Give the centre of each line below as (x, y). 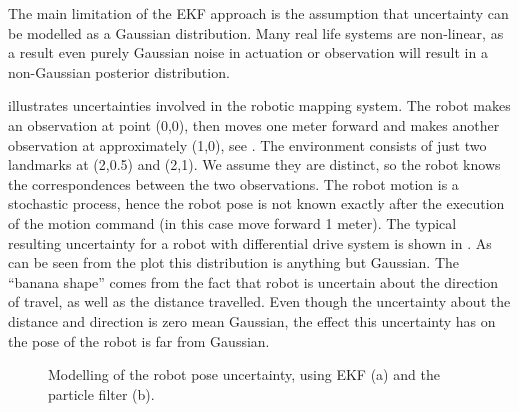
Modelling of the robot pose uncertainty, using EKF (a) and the (244, 374)
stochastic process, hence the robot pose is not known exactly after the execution (256, 203)
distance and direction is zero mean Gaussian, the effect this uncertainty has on (252, 320)
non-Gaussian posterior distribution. (119, 71)
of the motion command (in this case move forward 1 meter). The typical (232, 222)
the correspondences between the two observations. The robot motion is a (233, 183)
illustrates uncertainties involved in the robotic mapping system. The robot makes (259, 105)
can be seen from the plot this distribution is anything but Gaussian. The (234, 262)
